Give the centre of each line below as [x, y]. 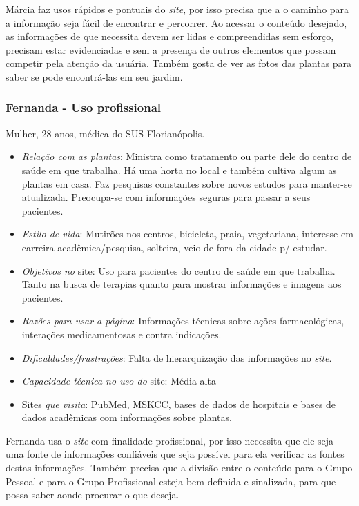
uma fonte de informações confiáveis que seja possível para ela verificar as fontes [175, 454]
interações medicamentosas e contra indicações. [122, 334]
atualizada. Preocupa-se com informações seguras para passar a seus [166, 197]
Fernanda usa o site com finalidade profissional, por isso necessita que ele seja [170, 440]
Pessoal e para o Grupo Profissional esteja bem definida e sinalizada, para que [171, 481]
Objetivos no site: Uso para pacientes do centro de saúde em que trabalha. [178, 270]
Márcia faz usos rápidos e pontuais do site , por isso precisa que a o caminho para [177, 9]
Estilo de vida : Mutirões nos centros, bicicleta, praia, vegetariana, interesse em [187, 234]
